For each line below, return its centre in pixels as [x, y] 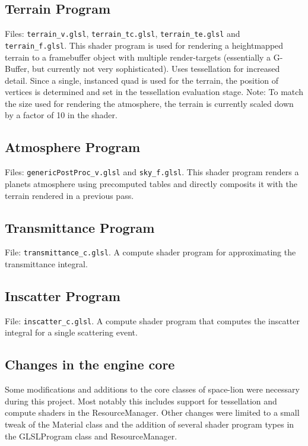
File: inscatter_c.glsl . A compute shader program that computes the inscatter [153, 320]
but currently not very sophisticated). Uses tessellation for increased [156, 69]
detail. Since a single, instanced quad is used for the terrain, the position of [142, 80]
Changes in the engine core [90, 364]
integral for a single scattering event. [71, 332]
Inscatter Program [63, 295]
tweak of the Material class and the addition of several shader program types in [150, 424]
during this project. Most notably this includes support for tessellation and [141, 401]
